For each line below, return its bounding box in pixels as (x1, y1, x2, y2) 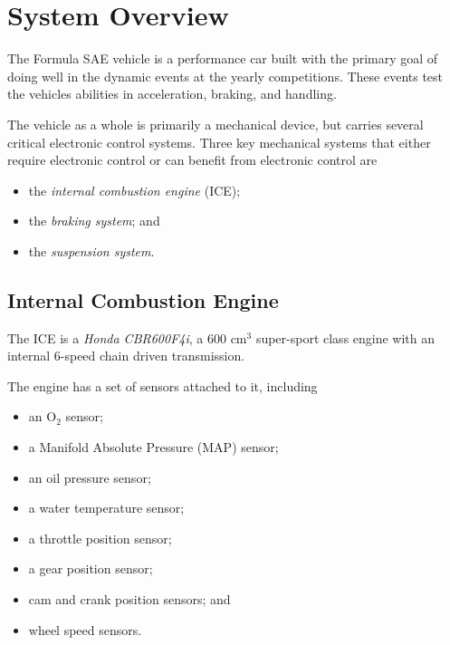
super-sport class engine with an (255, 328, 436, 347)
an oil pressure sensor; (28, 467, 151, 486)
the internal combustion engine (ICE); (28, 180, 241, 199)
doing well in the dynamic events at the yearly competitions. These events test (7, 66, 444, 85)
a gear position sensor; (28, 559, 153, 578)
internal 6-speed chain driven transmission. (7, 346, 245, 365)
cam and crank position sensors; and (28, 590, 231, 609)
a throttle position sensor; (28, 528, 172, 547)
